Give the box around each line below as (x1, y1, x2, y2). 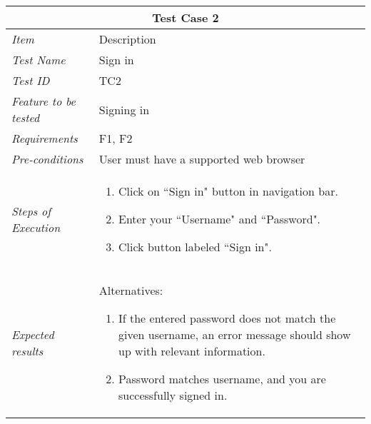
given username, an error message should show (118, 326, 351, 343)
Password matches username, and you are (118, 370, 326, 387)
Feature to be (11, 93, 76, 109)
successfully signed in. (118, 387, 228, 403)
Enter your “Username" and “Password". (118, 211, 321, 227)
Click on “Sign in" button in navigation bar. (118, 183, 338, 199)
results (11, 343, 44, 359)
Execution (11, 218, 61, 236)
